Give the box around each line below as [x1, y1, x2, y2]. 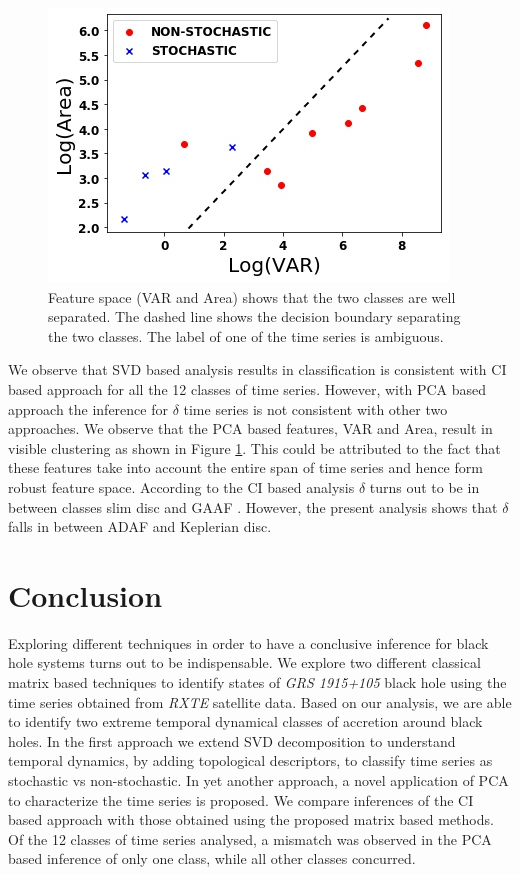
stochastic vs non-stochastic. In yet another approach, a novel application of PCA [8, 770, 509, 790]
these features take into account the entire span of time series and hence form [8, 457, 483, 478]
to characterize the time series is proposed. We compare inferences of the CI [8, 789, 474, 810]
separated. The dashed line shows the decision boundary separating [48, 306, 461, 327]
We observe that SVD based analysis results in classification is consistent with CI [8, 359, 507, 380]
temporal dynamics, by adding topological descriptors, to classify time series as [8, 750, 493, 771]
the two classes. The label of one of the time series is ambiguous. [48, 325, 444, 346]
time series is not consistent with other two [183, 398, 448, 419]
